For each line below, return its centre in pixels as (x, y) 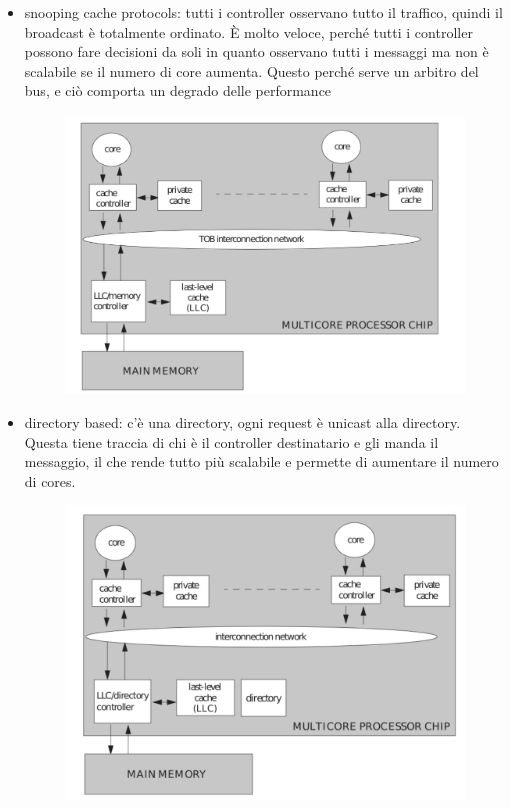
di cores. (50, 480)
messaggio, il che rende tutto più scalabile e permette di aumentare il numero (261, 461)
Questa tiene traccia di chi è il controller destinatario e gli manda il (231, 441)
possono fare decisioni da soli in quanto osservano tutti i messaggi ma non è (256, 51)
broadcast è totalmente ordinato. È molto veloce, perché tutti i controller (248, 31)
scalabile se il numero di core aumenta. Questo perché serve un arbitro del (251, 70)
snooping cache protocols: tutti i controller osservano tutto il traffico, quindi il (263, 12)
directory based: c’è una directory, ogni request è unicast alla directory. (242, 422)
